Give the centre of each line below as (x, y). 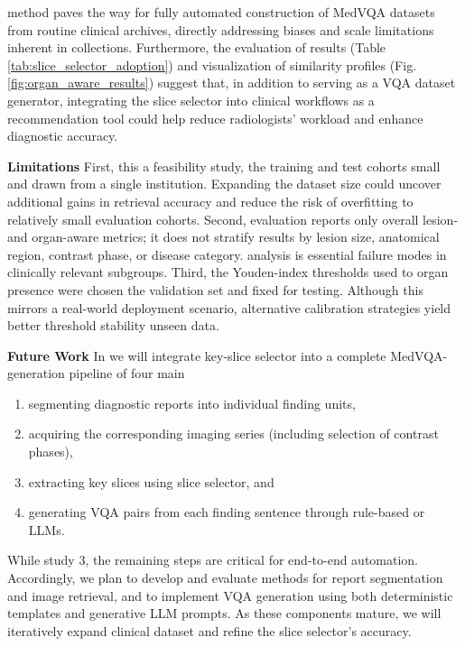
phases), (51, 452)
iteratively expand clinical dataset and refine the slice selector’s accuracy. (209, 630)
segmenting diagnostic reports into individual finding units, (192, 403)
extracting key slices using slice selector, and (151, 481)
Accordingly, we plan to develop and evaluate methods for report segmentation (225, 578)
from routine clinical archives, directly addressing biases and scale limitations (221, 29)
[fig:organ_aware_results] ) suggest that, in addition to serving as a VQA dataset (232, 83)
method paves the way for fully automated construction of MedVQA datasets (221, 12)
